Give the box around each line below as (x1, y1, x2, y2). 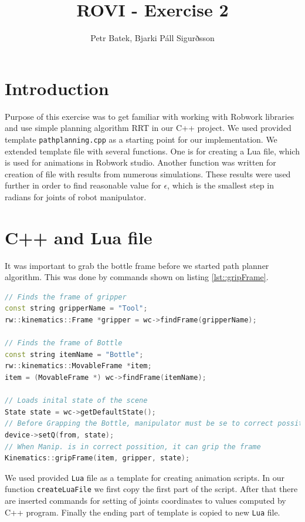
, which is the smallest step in (167, 179, 274, 191)
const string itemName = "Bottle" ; (5, 350, 144, 359)
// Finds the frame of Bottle (5, 339, 123, 348)
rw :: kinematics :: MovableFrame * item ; (5, 362, 152, 371)
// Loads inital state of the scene (5, 396, 148, 405)
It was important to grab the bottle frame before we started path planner (5, 259, 269, 271)
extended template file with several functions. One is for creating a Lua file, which (5, 144, 300, 157)
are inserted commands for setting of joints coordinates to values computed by (5, 494, 286, 506)
